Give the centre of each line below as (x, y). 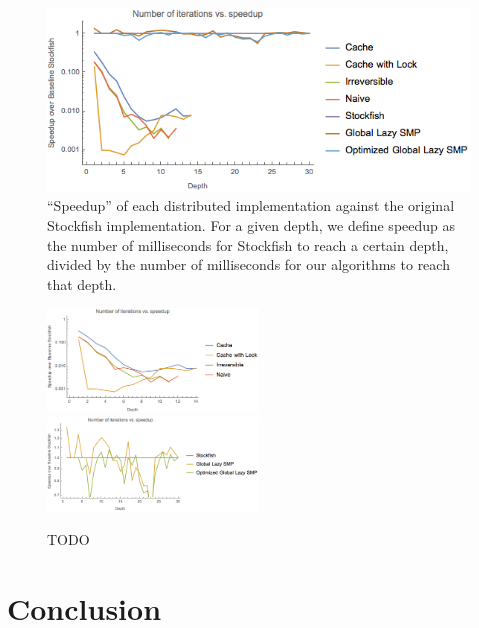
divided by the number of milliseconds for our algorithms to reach (248, 264)
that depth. (82, 283)
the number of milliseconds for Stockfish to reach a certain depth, (248, 244)
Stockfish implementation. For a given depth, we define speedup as (251, 224)
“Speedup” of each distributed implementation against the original (251, 205)
